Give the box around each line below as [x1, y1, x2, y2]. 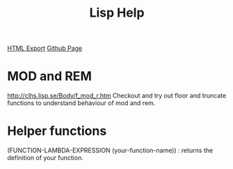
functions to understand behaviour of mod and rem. [7, 99, 156, 107]
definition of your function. [7, 154, 83, 162]
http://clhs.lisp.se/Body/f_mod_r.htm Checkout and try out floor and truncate [7, 92, 227, 100]
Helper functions [7, 123, 107, 139]
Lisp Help [89, 5, 145, 21]
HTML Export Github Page [7, 44, 83, 53]
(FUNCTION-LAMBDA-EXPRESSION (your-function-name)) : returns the [7, 146, 214, 154]
